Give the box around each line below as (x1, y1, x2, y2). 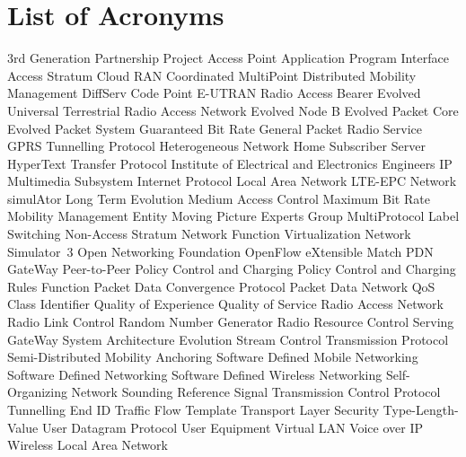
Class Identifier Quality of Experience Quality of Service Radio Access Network (7, 294, 444, 313)
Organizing (7, 382, 67, 401)
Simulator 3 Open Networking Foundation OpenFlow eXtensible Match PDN (7, 242, 434, 260)
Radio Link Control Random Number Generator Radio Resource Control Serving (7, 312, 454, 331)
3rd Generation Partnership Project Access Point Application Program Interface (7, 48, 449, 67)
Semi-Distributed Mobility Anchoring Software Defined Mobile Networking (7, 347, 418, 366)
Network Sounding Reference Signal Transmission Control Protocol (71, 382, 441, 401)
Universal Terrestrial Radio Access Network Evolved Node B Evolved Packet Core (7, 101, 459, 119)
